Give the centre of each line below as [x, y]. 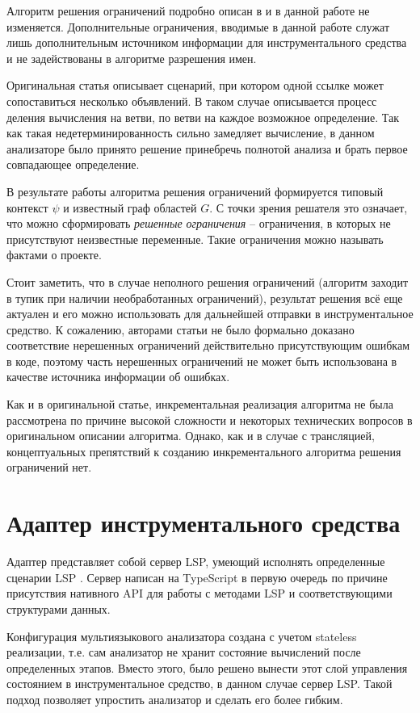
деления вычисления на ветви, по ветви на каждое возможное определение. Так [203, 117]
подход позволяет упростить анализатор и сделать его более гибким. [175, 699]
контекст [27, 207]
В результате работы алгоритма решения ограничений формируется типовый [195, 191]
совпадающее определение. [73, 164]
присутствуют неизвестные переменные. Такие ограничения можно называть [195, 239]
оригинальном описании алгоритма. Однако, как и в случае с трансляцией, [191, 436]
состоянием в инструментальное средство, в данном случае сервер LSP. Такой [199, 684]
